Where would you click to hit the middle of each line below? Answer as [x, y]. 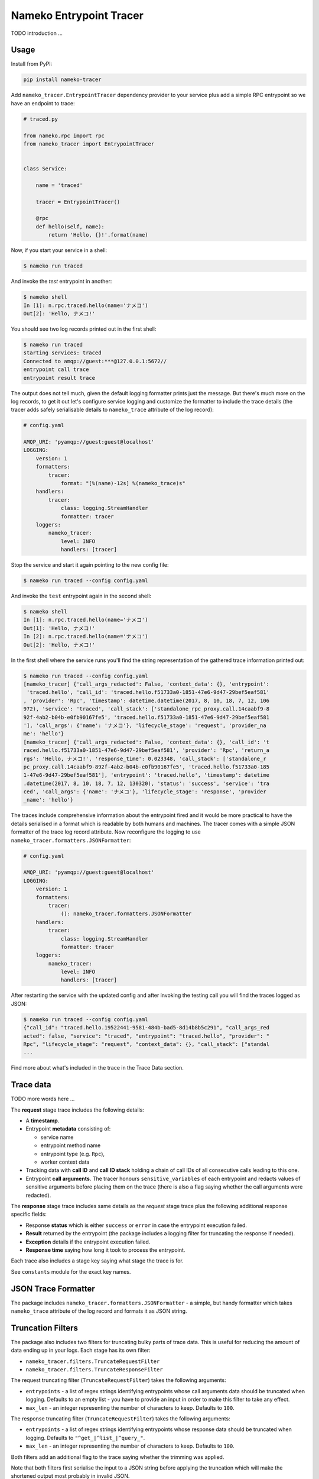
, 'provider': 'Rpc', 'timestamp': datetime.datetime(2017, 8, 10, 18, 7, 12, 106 [147, 700]
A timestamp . [43, 1120]
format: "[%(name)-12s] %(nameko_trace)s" [123, 483]
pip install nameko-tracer [62, 80]
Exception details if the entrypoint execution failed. [88, 1242]
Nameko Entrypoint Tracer [77, 15]
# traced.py [41, 119]
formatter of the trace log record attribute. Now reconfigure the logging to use [106, 832]
